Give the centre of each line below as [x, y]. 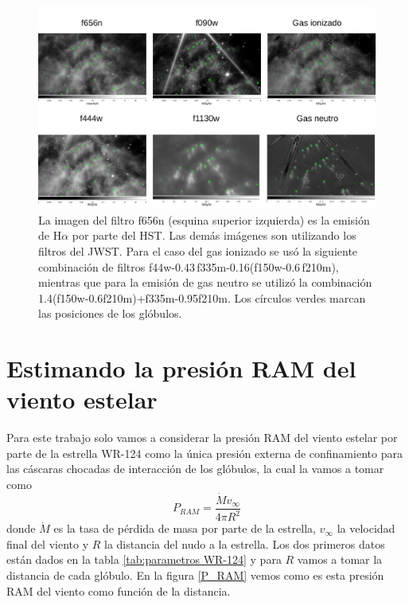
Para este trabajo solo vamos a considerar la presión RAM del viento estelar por [202, 438]
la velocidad [366, 528]
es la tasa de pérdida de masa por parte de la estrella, [185, 528]
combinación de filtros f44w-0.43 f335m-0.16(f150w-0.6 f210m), [189, 266]
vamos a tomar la [340, 559]
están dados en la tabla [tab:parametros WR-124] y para [144, 559]
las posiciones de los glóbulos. [110, 313]
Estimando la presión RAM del [181, 368]
